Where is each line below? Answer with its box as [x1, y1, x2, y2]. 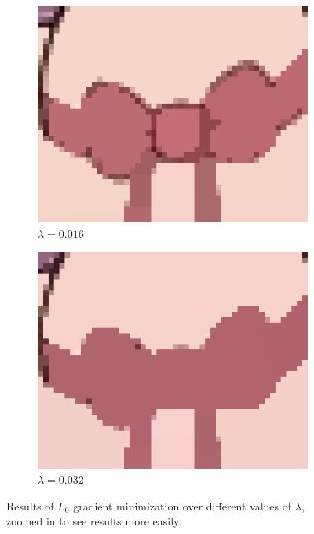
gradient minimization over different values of [73, 497, 292, 514]
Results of [6, 497, 54, 514]
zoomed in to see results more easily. [6, 513, 182, 529]
